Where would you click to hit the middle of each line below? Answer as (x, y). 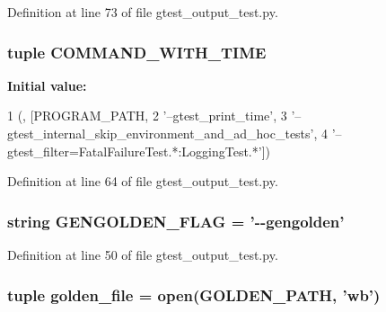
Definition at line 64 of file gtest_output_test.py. (143, 181)
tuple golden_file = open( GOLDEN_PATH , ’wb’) (194, 294)
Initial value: (47, 85)
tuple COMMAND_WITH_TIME (137, 52)
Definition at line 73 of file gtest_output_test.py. (143, 12)
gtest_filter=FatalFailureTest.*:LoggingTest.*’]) (139, 151)
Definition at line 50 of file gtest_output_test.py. (143, 254)
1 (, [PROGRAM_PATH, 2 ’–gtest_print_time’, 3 (147, 116)
